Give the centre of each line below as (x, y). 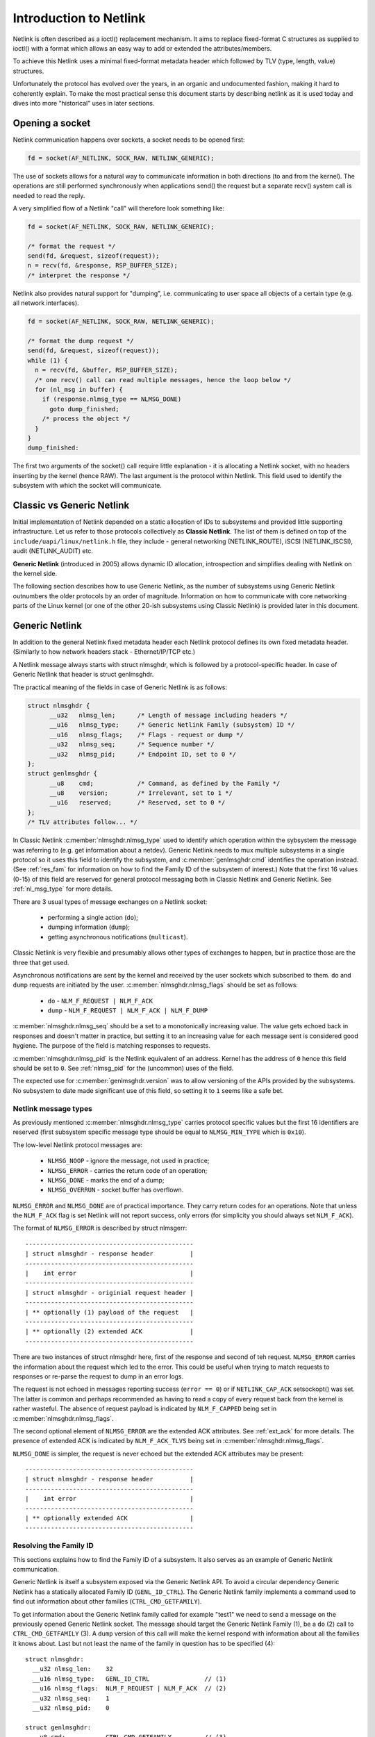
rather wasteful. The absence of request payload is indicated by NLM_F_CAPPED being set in (145, 1409)
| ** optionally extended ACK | (109, 1518)
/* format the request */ (72, 246)
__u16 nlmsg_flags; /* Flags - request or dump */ (147, 734)
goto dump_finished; (84, 409)
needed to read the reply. (49, 195)
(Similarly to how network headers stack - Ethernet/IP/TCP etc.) (104, 652)
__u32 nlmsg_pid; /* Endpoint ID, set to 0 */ (143, 754)
